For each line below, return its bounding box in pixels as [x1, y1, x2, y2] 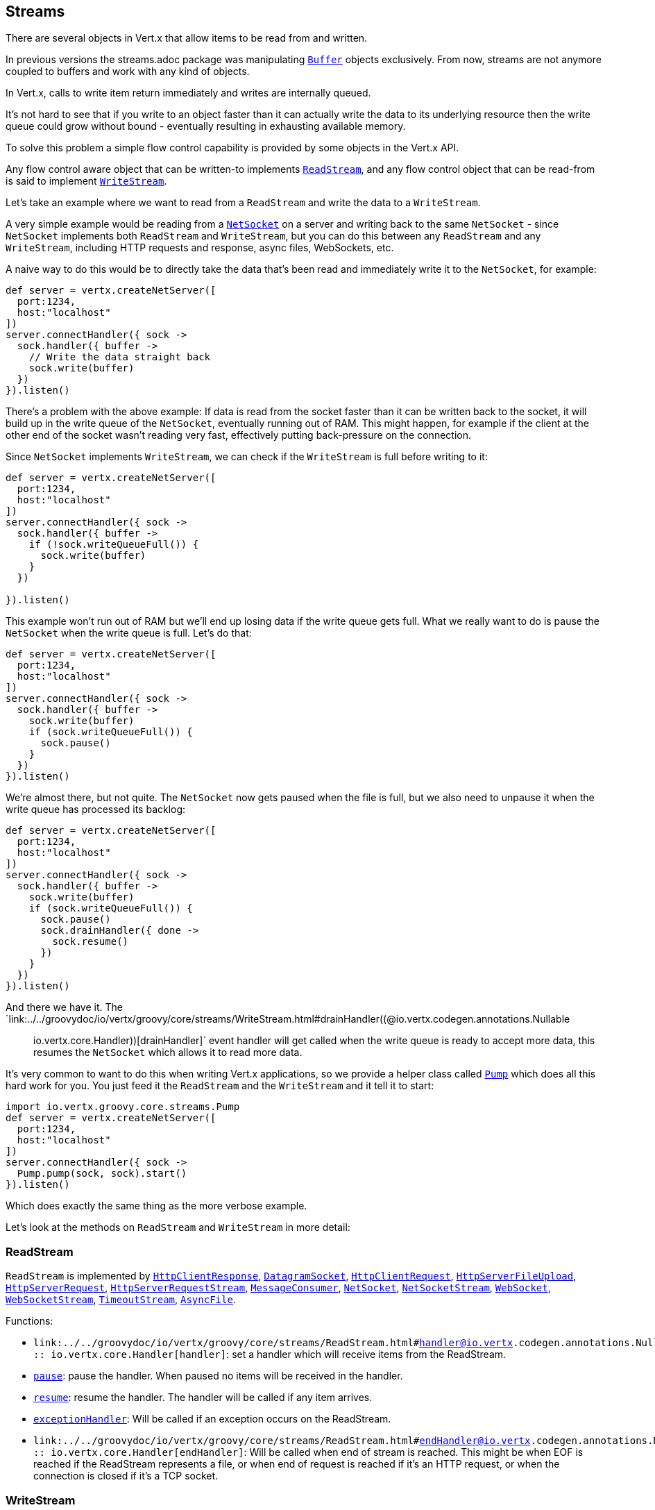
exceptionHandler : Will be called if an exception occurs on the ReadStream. [33, 1413, 391, 1425]
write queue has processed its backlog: [6, 803, 186, 816]
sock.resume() [52, 936, 129, 948]
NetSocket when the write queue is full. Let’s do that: [6, 627, 252, 639]
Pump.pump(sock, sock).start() [17, 1168, 187, 1180]
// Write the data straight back [28, 351, 211, 363]
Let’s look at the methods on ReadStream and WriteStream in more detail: [6, 1221, 350, 1234]
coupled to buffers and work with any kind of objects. [6, 65, 250, 78]
